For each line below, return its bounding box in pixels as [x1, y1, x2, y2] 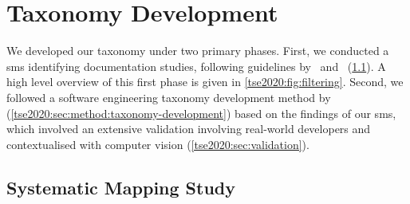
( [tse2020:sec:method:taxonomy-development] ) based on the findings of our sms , [6, 104, 396, 121]
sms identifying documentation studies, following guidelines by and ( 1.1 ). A [6, 57, 386, 74]
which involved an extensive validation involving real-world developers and [6, 120, 371, 137]
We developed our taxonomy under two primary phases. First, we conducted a [6, 42, 389, 59]
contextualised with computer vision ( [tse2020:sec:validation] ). [6, 135, 309, 152]
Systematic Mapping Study [6, 175, 236, 199]
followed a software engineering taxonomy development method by [6, 88, 331, 105]
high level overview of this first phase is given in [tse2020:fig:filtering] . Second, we [6, 73, 404, 90]
